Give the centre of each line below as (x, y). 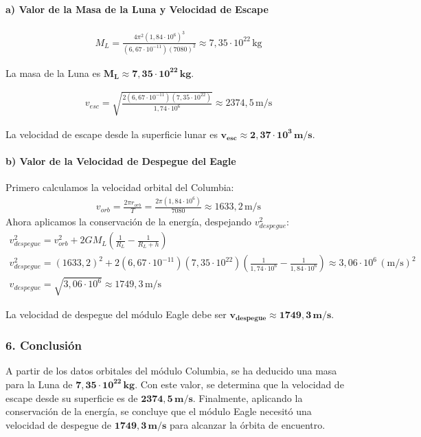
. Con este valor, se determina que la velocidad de (239, 384)
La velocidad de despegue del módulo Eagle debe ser (116, 314)
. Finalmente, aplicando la (248, 397)
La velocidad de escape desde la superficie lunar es (112, 134)
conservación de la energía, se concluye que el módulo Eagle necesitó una (159, 411)
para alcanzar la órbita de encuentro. (248, 424)
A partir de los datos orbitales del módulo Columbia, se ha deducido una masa (171, 371)
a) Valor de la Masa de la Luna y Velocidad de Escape (137, 9)
